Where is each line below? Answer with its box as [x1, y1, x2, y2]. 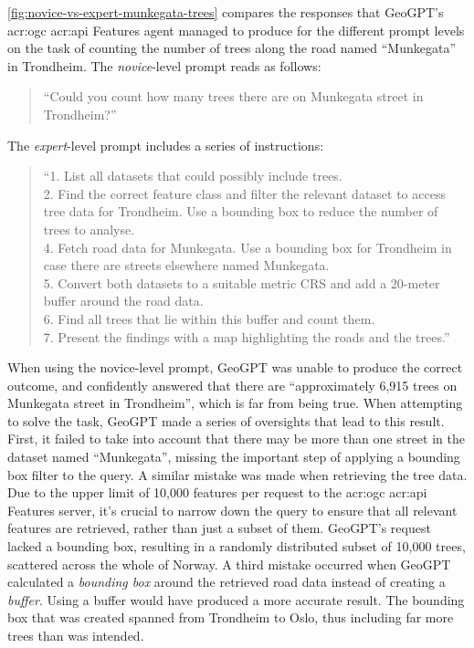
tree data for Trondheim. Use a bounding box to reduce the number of [43, 202, 438, 221]
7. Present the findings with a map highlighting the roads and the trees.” [43, 327, 450, 346]
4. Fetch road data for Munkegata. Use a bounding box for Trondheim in [43, 237, 452, 256]
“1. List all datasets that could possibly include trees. [43, 166, 342, 185]
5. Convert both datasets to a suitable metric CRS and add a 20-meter [43, 273, 440, 292]
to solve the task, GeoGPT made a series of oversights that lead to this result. [7, 411, 445, 430]
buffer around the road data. [43, 291, 204, 310]
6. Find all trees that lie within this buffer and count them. [43, 308, 375, 328]
